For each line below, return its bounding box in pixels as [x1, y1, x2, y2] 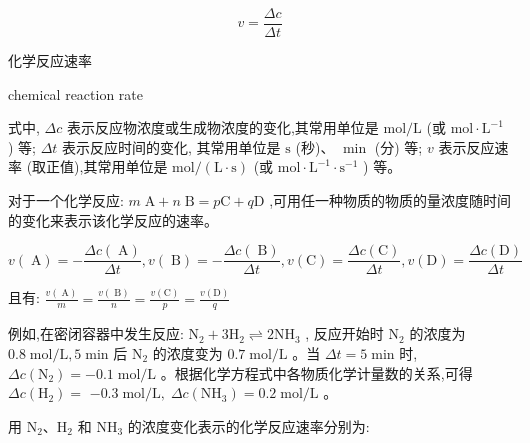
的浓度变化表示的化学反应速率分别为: [127, 415, 370, 436]
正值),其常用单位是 [46, 156, 168, 177]
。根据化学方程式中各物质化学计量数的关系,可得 [160, 362, 473, 383]
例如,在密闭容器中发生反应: [8, 323, 184, 344]
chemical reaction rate [8, 83, 144, 104]
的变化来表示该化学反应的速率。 [8, 209, 218, 230]
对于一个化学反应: [8, 190, 124, 211]
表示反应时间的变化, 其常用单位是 [62, 136, 281, 157]
